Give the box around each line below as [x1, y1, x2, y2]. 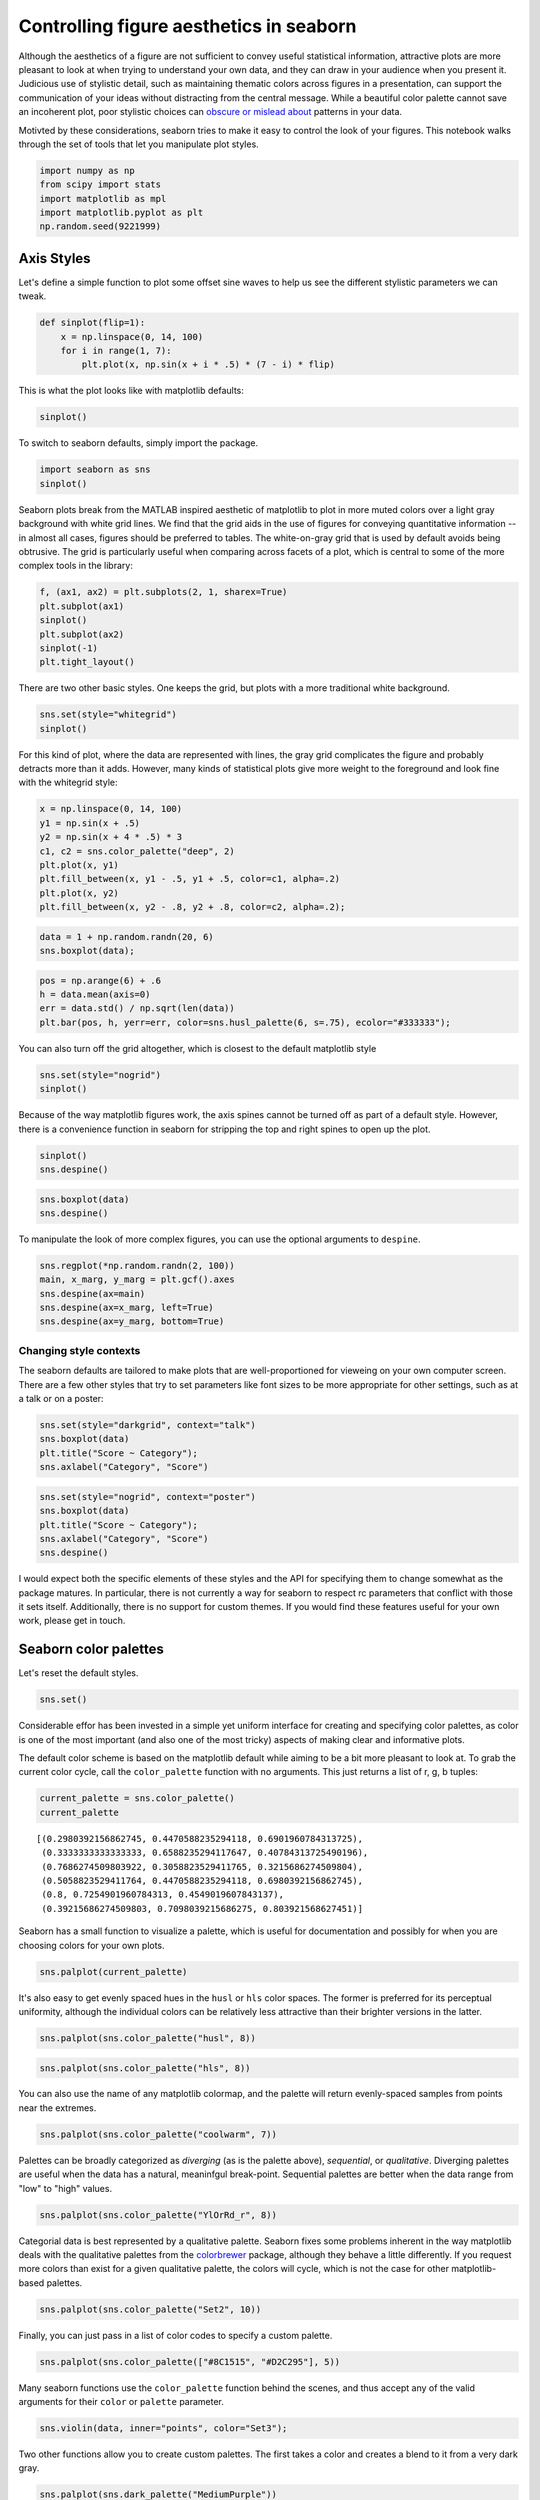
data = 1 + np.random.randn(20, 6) [39, 931, 214, 942]
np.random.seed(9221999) [39, 221, 162, 232]
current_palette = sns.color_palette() [39, 1793, 235, 1804]
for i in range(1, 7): [60, 345, 172, 357]
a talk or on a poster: [18, 1392, 104, 1404]
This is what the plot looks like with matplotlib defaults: [18, 385, 245, 397]
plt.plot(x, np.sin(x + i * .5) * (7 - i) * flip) [81, 359, 335, 370]
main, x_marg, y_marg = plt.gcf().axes [39, 1274, 235, 1285]
